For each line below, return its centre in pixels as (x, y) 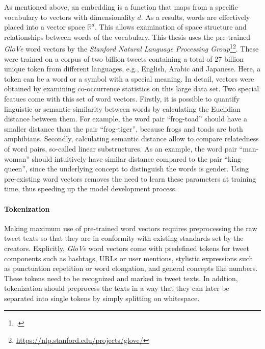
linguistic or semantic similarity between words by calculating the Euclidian (122, 108)
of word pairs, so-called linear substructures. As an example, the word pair (121, 148)
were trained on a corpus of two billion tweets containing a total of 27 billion (124, 58)
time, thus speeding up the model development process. (91, 189)
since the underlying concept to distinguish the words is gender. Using (139, 169)
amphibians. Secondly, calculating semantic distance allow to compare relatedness (131, 139)
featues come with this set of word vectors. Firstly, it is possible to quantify (122, 98)
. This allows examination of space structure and (170, 27)
